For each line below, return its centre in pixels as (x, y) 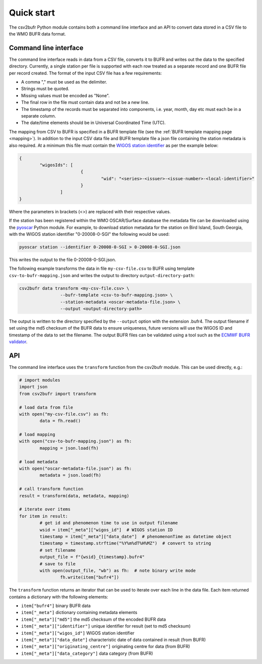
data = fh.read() (60, 421)
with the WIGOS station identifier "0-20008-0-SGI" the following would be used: (89, 234)
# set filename (58, 550)
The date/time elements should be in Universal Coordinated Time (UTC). (93, 123)
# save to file (58, 564)
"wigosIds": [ (56, 165)
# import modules (40, 380)
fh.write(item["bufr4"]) (90, 577)
